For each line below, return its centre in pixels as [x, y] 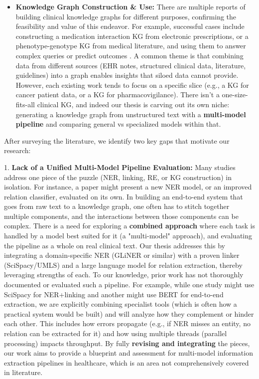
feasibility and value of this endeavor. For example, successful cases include [130, 26]
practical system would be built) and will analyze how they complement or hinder [129, 313]
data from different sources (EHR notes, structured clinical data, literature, [131, 65]
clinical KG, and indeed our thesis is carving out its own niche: [133, 104]
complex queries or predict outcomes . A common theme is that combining [129, 55]
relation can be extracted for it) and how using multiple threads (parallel [116, 333]
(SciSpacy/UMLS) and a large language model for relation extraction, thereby [123, 265]
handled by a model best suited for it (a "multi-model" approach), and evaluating [128, 236]
